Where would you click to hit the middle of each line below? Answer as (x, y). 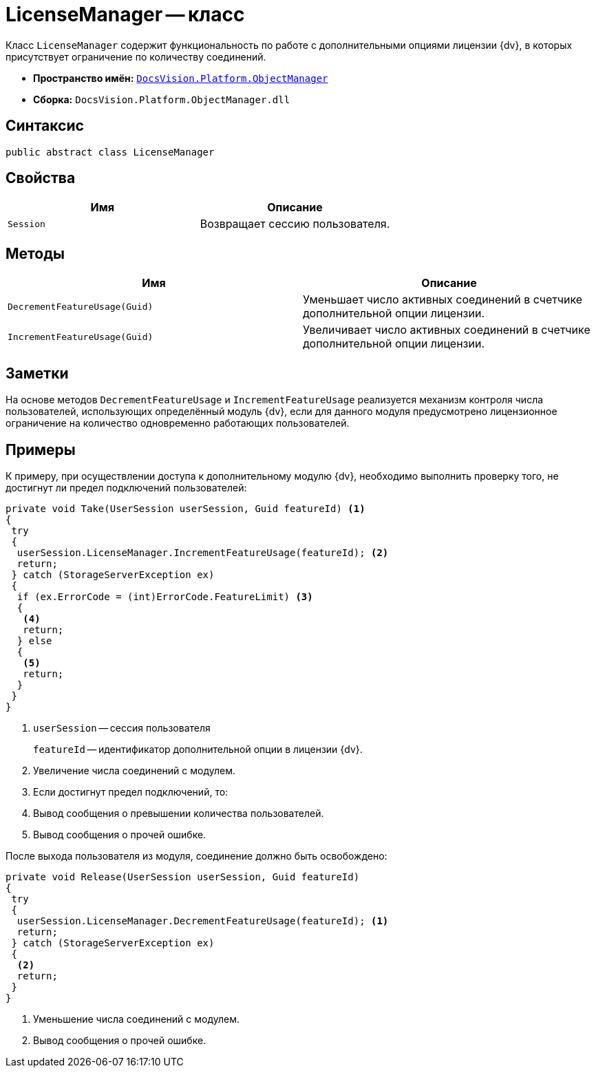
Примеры (41, 449)
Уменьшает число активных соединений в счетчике (443, 300)
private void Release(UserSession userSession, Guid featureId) (183, 877)
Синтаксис (45, 126)
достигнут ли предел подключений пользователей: (126, 487)
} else (34, 640)
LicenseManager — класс (125, 14)
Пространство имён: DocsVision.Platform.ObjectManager (181, 78)
